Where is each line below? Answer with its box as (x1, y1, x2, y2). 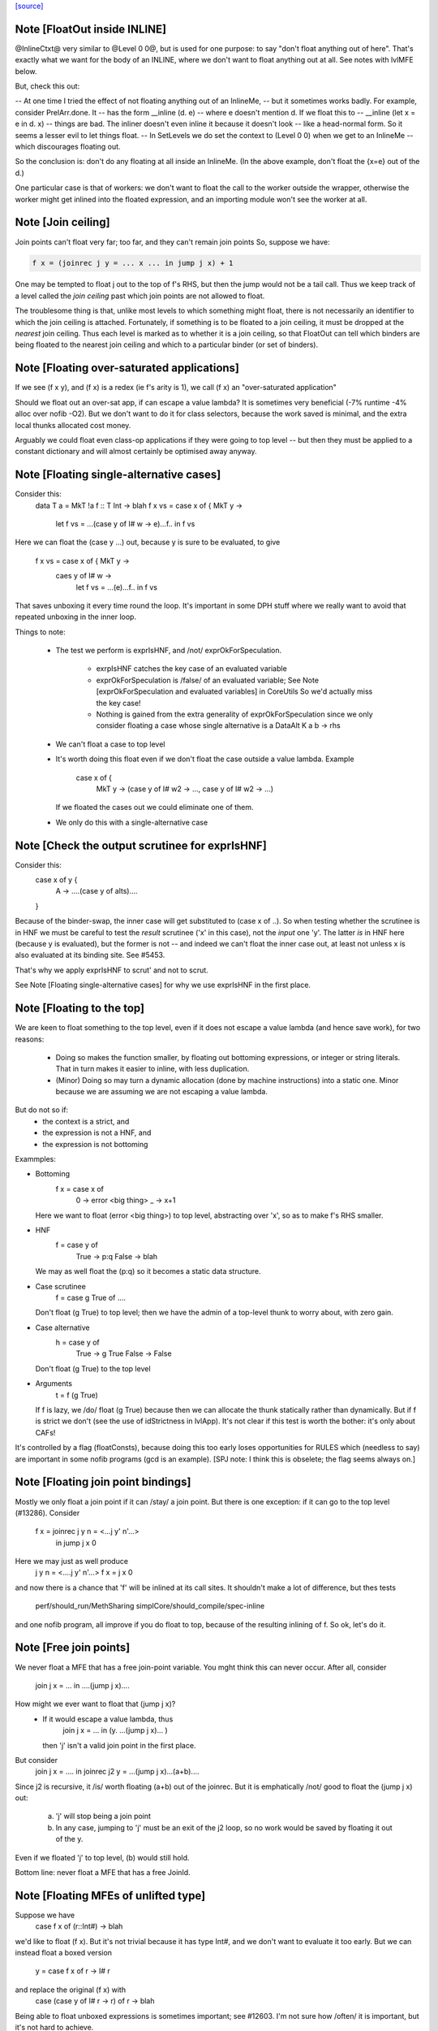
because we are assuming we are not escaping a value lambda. (55, 1087, 268, 1097)
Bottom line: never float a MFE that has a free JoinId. (15, 1868, 191, 1877)
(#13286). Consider (15, 1508, 80, 1518)
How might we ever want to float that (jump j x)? (15, 1699, 176, 1709)
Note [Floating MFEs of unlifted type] (15, 1889, 206, 1903)
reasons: (15, 1034, 45, 1044)
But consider (15, 1755, 58, 1765)
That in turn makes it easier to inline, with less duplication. (55, 1064, 250, 1074)
